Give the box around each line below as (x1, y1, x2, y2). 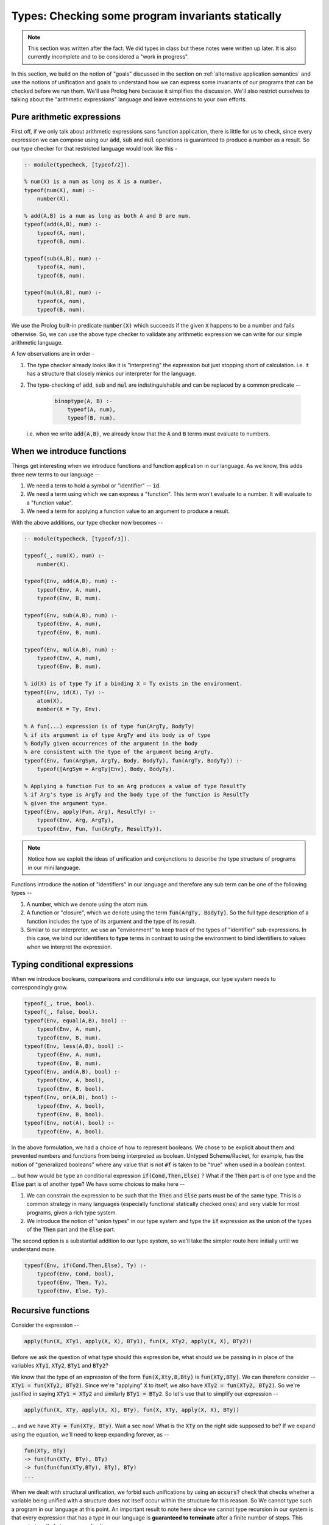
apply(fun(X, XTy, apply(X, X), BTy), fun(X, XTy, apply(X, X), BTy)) (24, 1407, 240, 1413)
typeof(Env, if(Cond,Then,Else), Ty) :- (24, 1262, 146, 1269)
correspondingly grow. (11, 983, 68, 991)
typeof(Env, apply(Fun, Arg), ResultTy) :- (24, 808, 157, 816)
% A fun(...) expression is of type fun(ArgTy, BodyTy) (24, 723, 195, 730)
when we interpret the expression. (26, 943, 113, 950)
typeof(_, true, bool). (24, 1000, 96, 1006)
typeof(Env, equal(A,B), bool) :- (24, 1017, 127, 1024)
